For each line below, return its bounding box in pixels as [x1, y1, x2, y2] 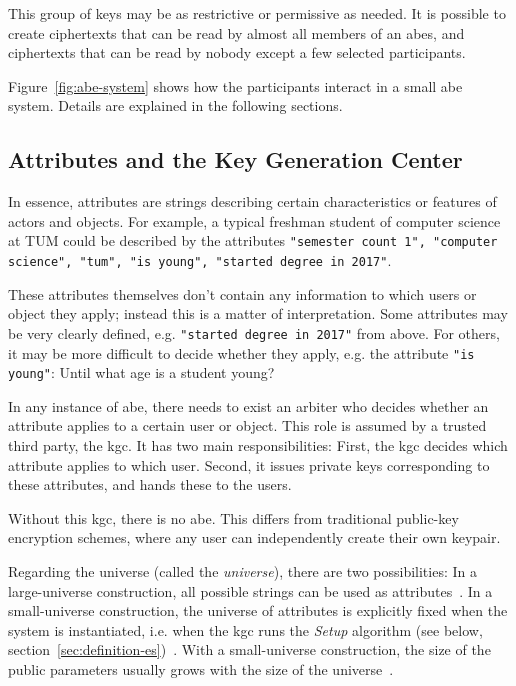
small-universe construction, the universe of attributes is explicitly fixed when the [8, 600, 508, 621]
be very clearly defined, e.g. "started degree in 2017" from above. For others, [8, 322, 500, 343]
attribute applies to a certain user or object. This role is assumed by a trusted [8, 415, 487, 436]
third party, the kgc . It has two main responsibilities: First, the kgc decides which [8, 435, 508, 456]
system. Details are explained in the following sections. [8, 95, 343, 116]
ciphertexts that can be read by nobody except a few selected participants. [8, 42, 466, 63]
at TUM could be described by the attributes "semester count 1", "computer [8, 230, 498, 251]
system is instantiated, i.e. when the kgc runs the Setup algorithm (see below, [8, 619, 483, 640]
